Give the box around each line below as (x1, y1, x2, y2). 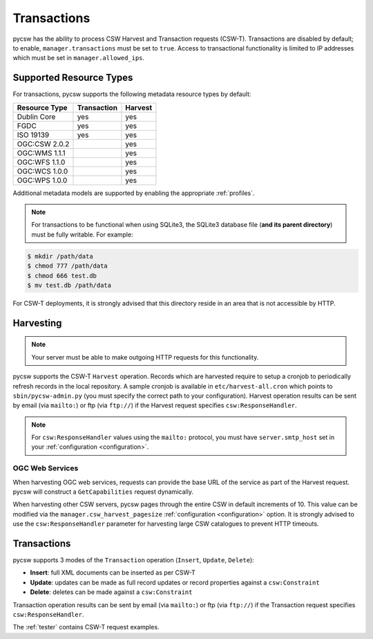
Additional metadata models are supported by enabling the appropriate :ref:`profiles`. (12, 189, 255, 197)
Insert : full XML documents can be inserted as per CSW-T (30, 568, 196, 577)
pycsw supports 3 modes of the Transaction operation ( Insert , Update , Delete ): (12, 556, 255, 564)
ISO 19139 (17, 130, 50, 140)
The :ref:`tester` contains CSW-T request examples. (12, 623, 160, 631)
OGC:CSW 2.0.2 (17, 139, 70, 149)
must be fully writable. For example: (31, 230, 134, 239)
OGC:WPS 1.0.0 (17, 175, 68, 185)
